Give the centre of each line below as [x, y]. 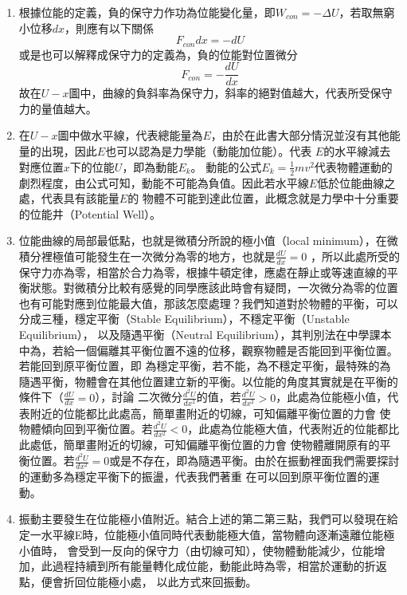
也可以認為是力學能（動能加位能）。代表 [209, 151]
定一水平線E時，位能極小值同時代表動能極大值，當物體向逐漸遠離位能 [201, 535]
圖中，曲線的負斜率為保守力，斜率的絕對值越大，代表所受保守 [231, 93]
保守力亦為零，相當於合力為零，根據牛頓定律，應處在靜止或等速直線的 [203, 272]
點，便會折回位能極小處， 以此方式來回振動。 [138, 581]
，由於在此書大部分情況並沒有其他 [300, 135]
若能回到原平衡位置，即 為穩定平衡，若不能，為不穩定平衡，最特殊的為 [205, 366]
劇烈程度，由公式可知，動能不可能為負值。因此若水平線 [164, 182]
